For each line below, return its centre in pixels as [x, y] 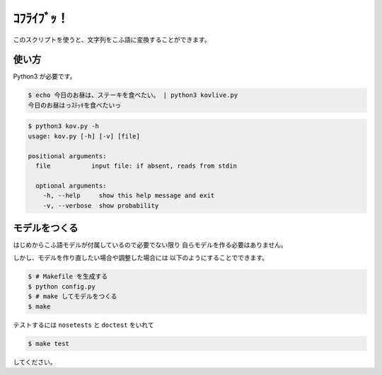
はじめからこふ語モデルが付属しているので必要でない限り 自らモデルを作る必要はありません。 [150, 245]
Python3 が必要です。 [45, 76]
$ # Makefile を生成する [68, 277]
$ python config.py [62, 286]
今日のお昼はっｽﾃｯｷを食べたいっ [75, 105]
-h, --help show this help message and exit [129, 196]
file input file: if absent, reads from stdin [136, 166]
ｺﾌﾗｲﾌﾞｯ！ [41, 18]
